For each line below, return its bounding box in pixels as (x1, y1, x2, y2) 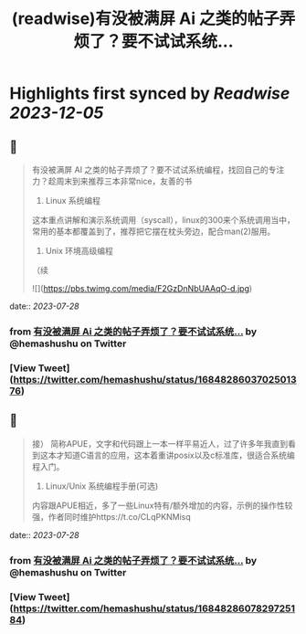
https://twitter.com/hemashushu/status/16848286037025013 (13, 373, 297, 386)
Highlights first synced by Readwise (9, 83, 290, 104)
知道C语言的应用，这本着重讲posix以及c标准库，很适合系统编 (63, 449, 295, 460)
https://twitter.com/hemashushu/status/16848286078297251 (13, 602, 295, 615)
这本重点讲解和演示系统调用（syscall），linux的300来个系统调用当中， (31, 215, 295, 225)
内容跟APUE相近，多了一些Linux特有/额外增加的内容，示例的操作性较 (31, 500, 293, 511)
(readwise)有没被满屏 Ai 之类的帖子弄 (11, 8, 296, 29)
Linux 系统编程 (45, 195, 101, 206)
